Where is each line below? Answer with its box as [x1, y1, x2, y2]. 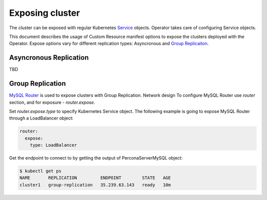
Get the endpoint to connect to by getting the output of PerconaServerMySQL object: [9, 155, 183, 161]
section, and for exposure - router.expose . [9, 99, 95, 105]
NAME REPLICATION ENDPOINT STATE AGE [19, 175, 171, 181]
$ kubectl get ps [19, 168, 62, 174]
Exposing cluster [9, 7, 80, 18]
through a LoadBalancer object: [9, 115, 74, 121]
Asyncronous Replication [9, 53, 89, 62]
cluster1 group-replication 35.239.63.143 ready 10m [19, 182, 171, 188]
